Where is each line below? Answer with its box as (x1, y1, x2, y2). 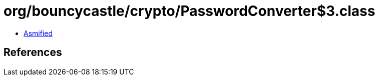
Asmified (24, 28, 53, 37)
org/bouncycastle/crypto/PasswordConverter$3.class (4, 2, 375, 19)
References (4, 46, 62, 59)
